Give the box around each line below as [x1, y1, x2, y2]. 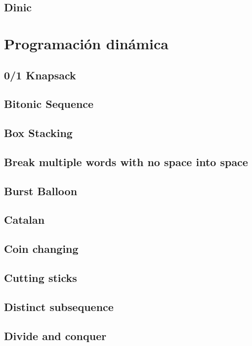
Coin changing [4, 241, 79, 256]
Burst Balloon [4, 183, 78, 198]
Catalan [4, 212, 45, 227]
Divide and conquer [4, 328, 107, 343]
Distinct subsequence [4, 299, 114, 314]
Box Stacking [4, 125, 73, 140]
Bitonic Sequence [4, 96, 94, 111]
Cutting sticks [4, 270, 77, 285]
